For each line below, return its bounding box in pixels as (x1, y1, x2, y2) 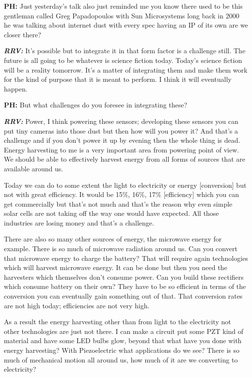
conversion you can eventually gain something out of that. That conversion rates (4, 291, 243, 301)
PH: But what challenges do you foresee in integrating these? (4, 100, 188, 110)
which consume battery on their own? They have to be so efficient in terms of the (4, 281, 246, 291)
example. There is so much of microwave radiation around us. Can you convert (4, 243, 237, 254)
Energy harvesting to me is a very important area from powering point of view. (4, 144, 239, 154)
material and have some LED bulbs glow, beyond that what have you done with (4, 335, 242, 346)
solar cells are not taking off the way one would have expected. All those (4, 208, 219, 218)
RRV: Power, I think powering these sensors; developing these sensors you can (4, 116, 238, 126)
